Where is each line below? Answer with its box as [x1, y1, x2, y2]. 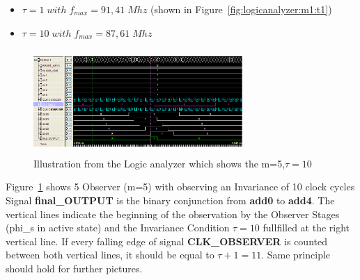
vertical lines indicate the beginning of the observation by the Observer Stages [6, 206, 340, 221]
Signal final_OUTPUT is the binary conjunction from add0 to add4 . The [6, 192, 335, 207]
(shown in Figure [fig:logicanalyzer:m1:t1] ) [150, 2, 332, 16]
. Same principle [261, 247, 331, 262]
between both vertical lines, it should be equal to [6, 247, 214, 262]
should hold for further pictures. [6, 261, 143, 275]
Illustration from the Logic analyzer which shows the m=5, [33, 156, 285, 170]
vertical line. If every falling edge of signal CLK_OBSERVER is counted [6, 233, 327, 248]
